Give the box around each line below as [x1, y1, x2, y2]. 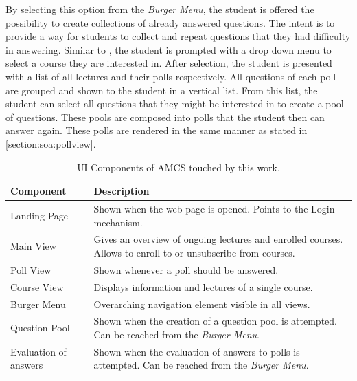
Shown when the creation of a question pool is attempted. [93, 314, 337, 328]
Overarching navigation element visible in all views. [93, 296, 310, 311]
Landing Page [10, 208, 69, 222]
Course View [10, 279, 64, 294]
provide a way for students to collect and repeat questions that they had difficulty [5, 29, 351, 43]
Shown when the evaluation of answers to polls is [93, 344, 300, 358]
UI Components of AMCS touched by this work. [77, 160, 280, 174]
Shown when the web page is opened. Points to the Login [93, 201, 335, 215]
